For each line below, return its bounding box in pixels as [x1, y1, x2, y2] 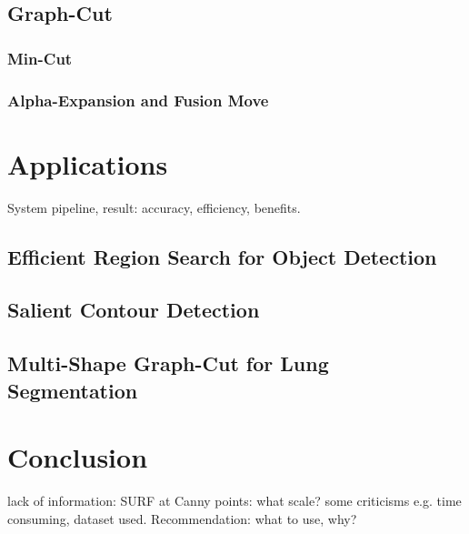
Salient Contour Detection [7, 296, 260, 324]
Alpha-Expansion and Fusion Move [7, 88, 269, 111]
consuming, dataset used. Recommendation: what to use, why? [7, 509, 357, 528]
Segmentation [7, 376, 138, 404]
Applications [7, 145, 168, 182]
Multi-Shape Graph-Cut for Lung [7, 349, 329, 378]
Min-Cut [7, 46, 73, 69]
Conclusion [7, 438, 148, 476]
